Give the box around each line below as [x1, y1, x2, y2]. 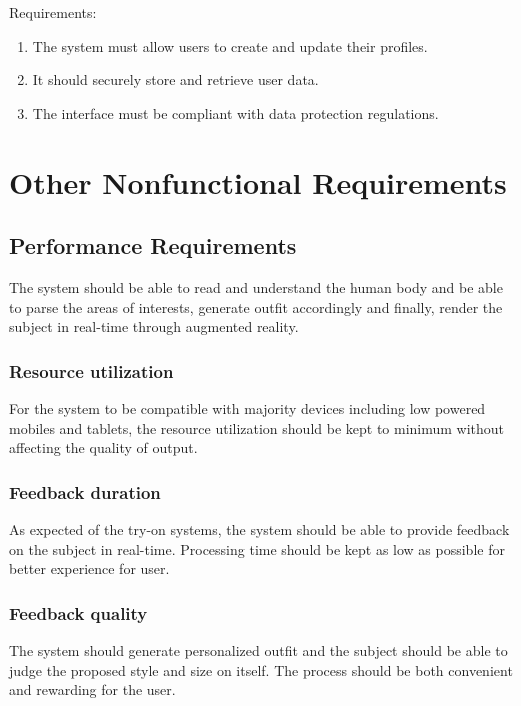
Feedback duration [9, 479, 161, 504]
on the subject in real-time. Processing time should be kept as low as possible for [9, 538, 505, 559]
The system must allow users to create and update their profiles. [32, 35, 428, 56]
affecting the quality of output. [9, 437, 198, 458]
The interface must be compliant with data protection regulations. [32, 102, 439, 123]
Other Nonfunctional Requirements [9, 161, 507, 202]
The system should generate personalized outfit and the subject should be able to [9, 639, 508, 660]
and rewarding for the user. [9, 679, 176, 700]
